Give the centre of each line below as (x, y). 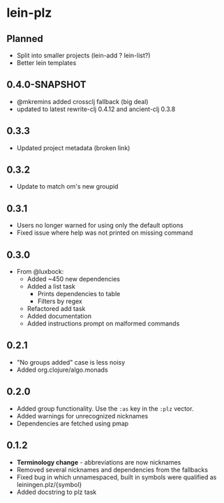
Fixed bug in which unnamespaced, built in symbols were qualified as (117, 477)
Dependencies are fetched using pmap (73, 423)
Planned (25, 39)
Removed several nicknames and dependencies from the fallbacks (112, 469)
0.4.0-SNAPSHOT (46, 85)
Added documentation (59, 316)
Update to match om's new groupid (67, 187)
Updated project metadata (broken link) (73, 147)
